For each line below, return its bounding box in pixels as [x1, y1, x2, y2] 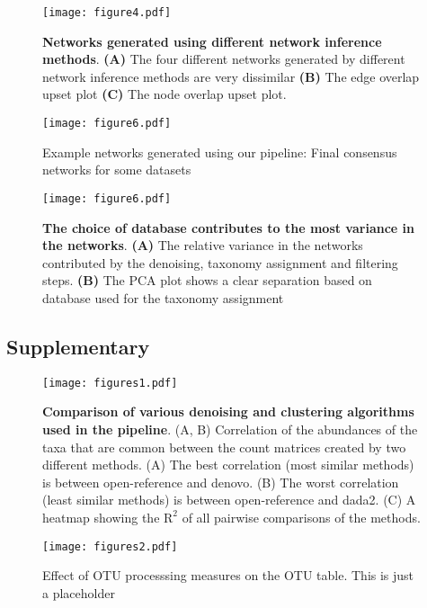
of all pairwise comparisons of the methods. [182, 507, 421, 526]
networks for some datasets [42, 160, 191, 179]
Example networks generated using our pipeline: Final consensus [42, 142, 397, 161]
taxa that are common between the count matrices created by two [42, 437, 406, 456]
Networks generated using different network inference [42, 31, 382, 50]
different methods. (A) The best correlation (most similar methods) [42, 455, 414, 474]
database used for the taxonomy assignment [42, 288, 284, 307]
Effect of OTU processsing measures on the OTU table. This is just [42, 566, 414, 585]
